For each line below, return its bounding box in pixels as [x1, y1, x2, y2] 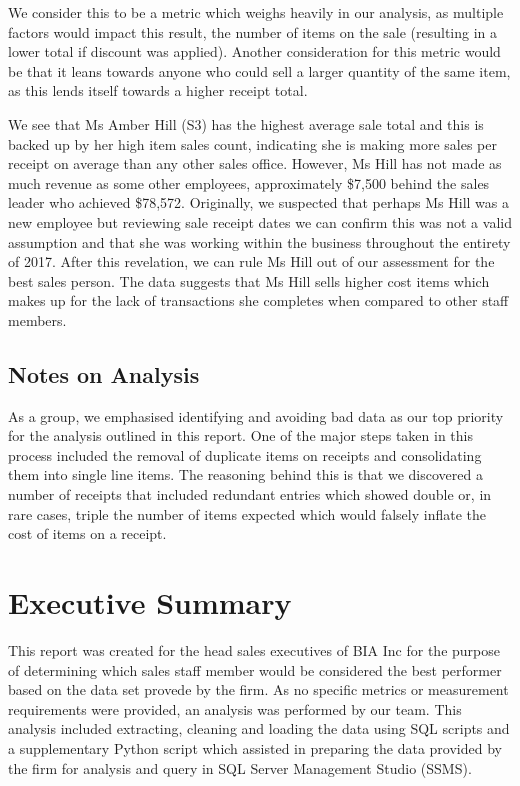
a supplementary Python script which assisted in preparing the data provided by [8, 737, 502, 758]
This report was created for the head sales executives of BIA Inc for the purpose [8, 639, 500, 660]
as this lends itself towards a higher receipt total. [8, 80, 308, 101]
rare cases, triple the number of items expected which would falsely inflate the [8, 503, 486, 524]
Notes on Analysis [8, 358, 200, 389]
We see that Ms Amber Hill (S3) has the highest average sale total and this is [8, 113, 484, 134]
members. [8, 309, 67, 330]
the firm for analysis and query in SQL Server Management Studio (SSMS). [8, 757, 472, 778]
